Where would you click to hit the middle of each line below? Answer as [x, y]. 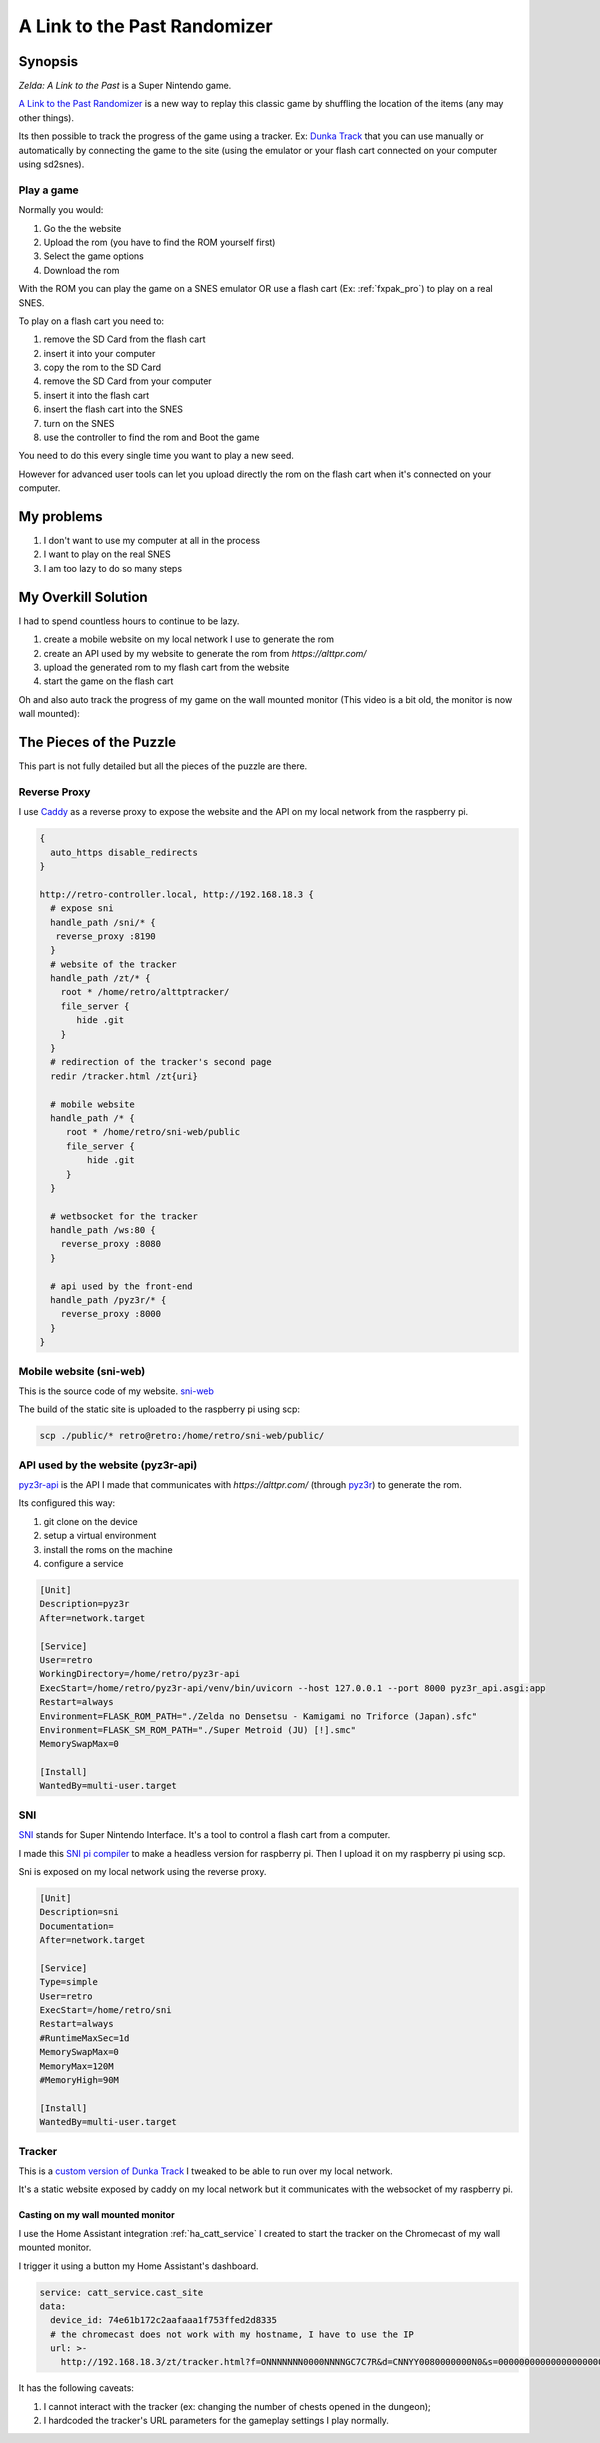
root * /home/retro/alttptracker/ [145, 992]
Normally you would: [61, 210]
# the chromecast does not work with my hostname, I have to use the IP [232, 2334]
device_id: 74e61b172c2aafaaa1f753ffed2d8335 [163, 2320]
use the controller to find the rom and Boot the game [151, 437]
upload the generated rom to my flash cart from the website [166, 667]
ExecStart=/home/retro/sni [105, 2010]
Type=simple [69, 1982]
